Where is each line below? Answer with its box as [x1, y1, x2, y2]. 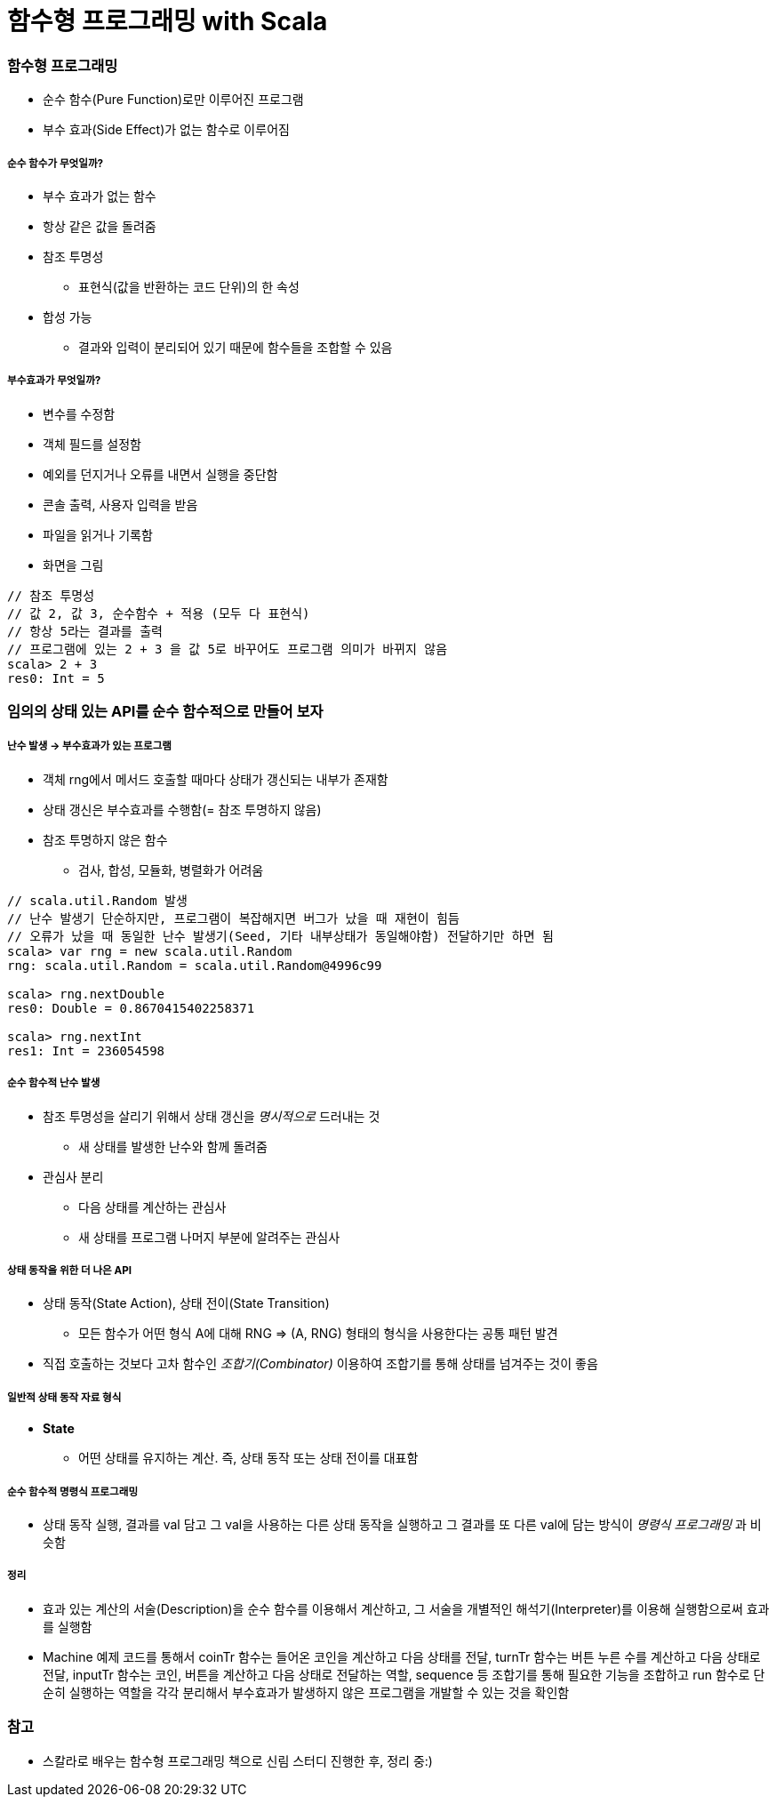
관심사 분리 [43, 1168, 104, 1184]
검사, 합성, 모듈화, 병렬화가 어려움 [78, 862, 264, 878]
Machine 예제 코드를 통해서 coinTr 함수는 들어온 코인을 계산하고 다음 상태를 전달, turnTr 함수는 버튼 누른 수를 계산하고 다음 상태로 [43, 1648, 761, 1664]
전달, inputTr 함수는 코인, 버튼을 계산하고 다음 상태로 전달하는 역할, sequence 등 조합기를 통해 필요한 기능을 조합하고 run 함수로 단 [43, 1666, 765, 1682]
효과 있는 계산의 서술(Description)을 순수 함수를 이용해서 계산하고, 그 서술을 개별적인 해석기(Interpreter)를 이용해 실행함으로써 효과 [43, 1600, 770, 1616]
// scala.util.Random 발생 [7, 893, 188, 908]
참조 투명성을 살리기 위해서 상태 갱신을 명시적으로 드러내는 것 [43, 1108, 380, 1124]
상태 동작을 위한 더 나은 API [7, 1264, 132, 1278]
